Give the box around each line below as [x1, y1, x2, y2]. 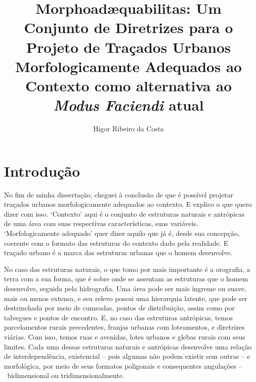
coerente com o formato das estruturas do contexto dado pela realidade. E [4, 237, 229, 248]
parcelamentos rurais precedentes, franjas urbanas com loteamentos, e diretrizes [4, 322, 245, 332]
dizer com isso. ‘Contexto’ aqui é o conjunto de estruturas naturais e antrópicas [4, 208, 245, 219]
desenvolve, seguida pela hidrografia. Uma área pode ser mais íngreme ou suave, [4, 283, 246, 293]
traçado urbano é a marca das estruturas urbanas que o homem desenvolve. [4, 247, 232, 258]
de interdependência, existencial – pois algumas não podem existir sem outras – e [4, 351, 250, 361]
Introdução [4, 160, 80, 181]
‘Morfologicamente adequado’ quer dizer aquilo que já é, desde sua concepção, [4, 228, 240, 238]
